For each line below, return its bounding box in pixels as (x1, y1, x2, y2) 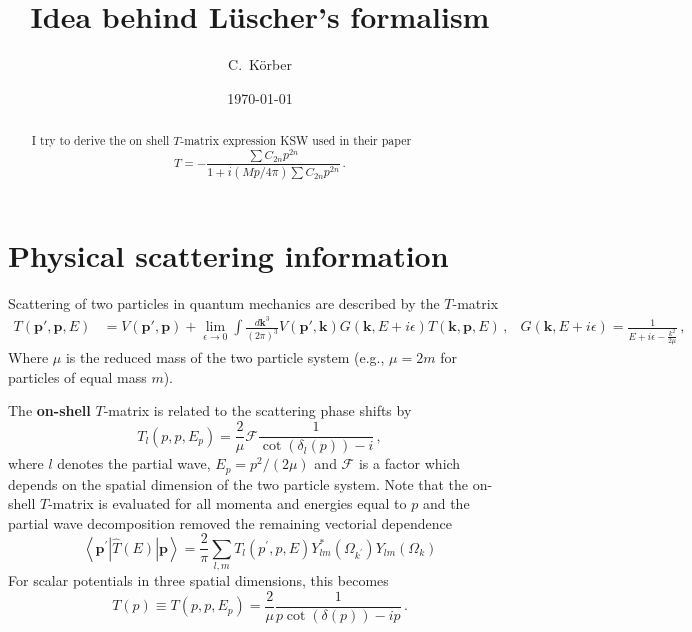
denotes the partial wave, (57, 453, 211, 474)
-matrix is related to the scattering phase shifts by (103, 400, 412, 421)
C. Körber (228, 54, 292, 75)
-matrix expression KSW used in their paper (180, 132, 412, 149)
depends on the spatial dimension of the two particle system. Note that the (8, 473, 469, 494)
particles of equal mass (8, 366, 147, 387)
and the (422, 493, 470, 514)
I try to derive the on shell (31, 132, 170, 149)
